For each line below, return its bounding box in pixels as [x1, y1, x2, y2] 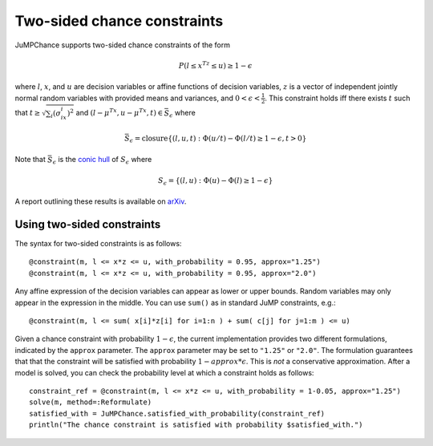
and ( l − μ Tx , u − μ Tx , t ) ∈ [75, 107, 164, 118]
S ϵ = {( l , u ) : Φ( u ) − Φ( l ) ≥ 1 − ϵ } [157, 176, 273, 187]
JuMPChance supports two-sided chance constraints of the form [14, 40, 231, 50]
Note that [14, 155, 46, 164]
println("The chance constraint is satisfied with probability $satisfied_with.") [29, 420, 363, 429]
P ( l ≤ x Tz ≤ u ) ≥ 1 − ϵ [178, 60, 253, 70]
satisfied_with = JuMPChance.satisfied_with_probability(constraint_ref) [29, 409, 326, 418]
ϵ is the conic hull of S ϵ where [52, 155, 152, 166]
